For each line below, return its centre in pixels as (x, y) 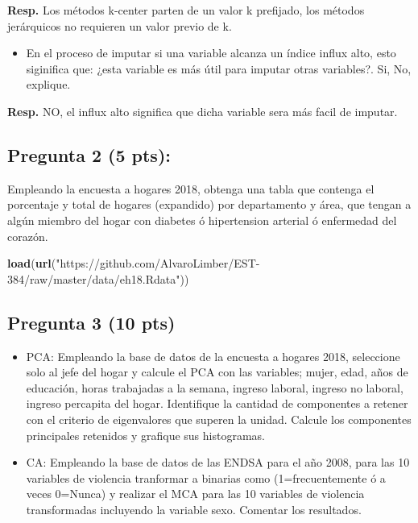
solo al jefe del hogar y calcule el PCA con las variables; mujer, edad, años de (217, 372)
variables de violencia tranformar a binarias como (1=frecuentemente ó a (206, 477)
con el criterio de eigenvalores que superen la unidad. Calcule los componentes (219, 419)
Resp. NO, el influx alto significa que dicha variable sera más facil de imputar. (203, 111)
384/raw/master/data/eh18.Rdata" (94, 278)
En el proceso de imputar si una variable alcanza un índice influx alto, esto (211, 53)
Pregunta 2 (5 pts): (89, 154)
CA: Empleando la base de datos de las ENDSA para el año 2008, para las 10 (218, 462)
